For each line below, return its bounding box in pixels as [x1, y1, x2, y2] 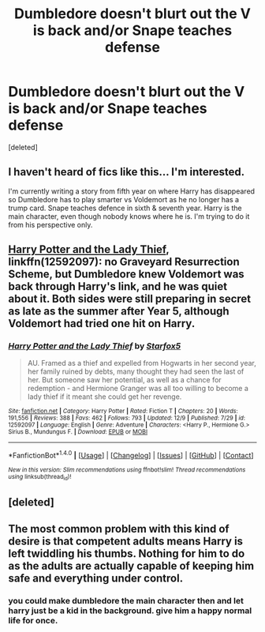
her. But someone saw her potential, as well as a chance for [27, 375, 222, 385]
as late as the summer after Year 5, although [8, 305, 230, 318]
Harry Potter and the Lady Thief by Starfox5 [8, 340, 181, 352]
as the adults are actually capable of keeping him [8, 559, 255, 573]
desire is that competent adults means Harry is [8, 535, 243, 548]
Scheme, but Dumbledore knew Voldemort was [8, 268, 244, 281]
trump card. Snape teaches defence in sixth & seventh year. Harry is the [8, 203, 242, 213]
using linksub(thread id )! [8, 473, 72, 482]
